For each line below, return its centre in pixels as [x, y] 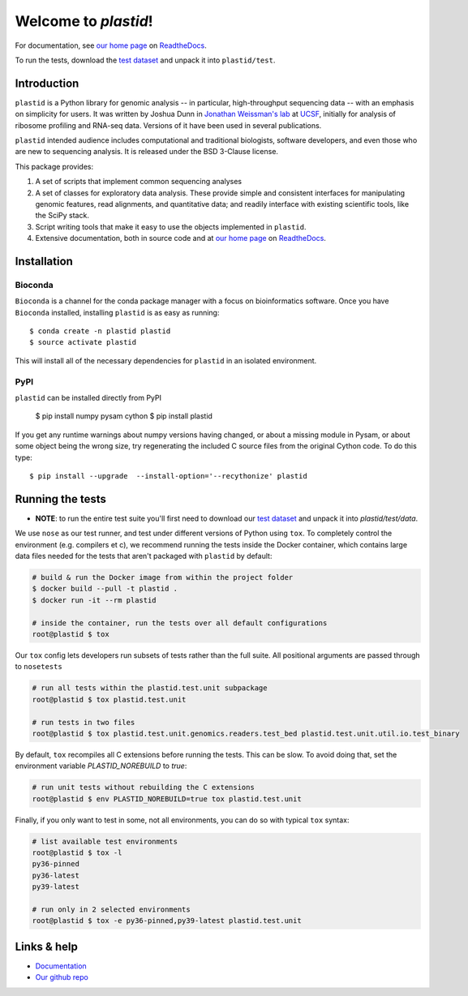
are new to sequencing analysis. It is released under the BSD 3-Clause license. [147, 152]
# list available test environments [105, 841]
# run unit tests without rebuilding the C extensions [143, 788]
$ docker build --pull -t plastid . [105, 589]
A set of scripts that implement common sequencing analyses [139, 182]
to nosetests [39, 667]
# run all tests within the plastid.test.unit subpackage [150, 688]
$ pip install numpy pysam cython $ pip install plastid [124, 416]
